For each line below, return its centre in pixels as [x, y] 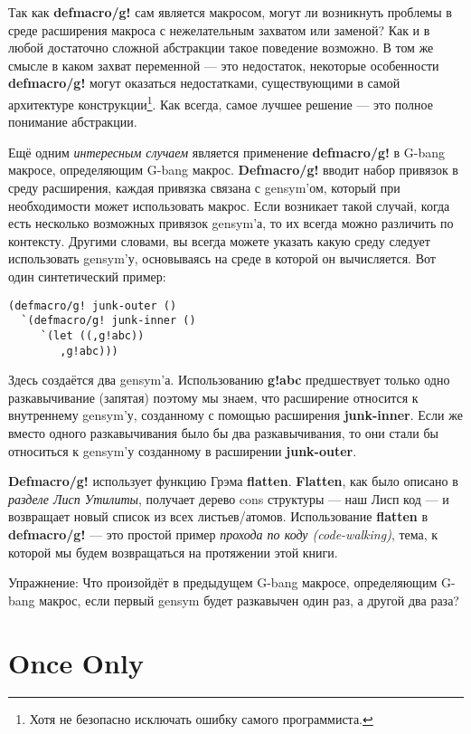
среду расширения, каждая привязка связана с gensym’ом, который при [204, 187]
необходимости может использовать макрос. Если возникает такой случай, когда [229, 205]
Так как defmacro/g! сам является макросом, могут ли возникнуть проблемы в [230, 12]
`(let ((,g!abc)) [92, 335]
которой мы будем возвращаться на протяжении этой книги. [173, 552]
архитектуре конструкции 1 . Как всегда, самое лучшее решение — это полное [221, 102]
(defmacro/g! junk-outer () [93, 305]
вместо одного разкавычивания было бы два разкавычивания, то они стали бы [223, 432]
